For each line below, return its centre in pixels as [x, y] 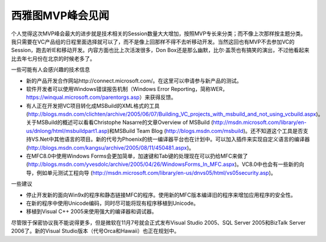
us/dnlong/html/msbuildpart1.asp [67, 131]
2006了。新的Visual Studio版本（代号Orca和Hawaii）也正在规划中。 [95, 231]
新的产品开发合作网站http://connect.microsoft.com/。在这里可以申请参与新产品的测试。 [134, 80]
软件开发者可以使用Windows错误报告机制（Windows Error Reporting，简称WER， [127, 89]
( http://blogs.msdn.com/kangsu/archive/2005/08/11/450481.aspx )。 [110, 147]
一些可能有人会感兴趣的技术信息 [50, 69]
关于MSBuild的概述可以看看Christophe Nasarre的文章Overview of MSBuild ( [120, 122]
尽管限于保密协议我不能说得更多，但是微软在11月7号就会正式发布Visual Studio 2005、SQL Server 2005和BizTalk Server [158, 222]
